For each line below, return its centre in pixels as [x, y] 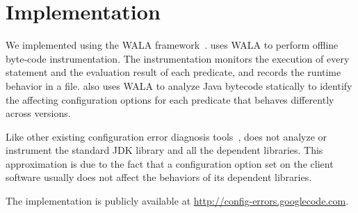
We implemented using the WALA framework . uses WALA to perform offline [172, 45]
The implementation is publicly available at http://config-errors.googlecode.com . [177, 201]
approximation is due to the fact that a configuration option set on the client [170, 163]
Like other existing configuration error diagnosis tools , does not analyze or [166, 136]
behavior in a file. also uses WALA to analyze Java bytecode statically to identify [179, 85]
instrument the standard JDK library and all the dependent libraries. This [164, 150]
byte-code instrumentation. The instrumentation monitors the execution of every [178, 58]
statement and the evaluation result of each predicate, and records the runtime [173, 72]
